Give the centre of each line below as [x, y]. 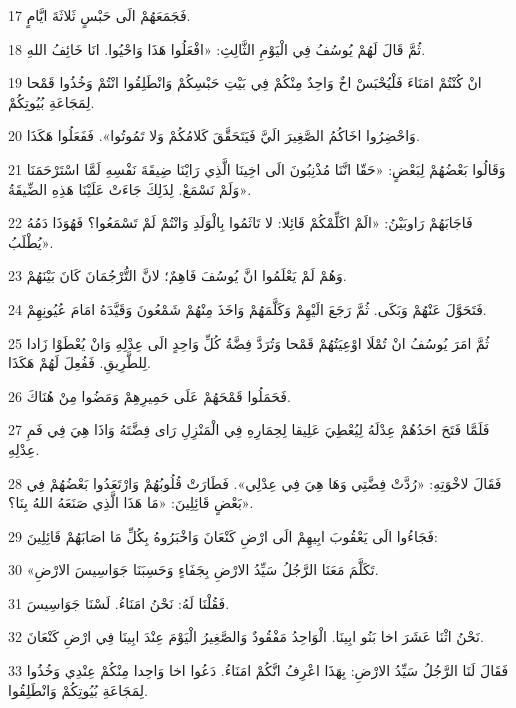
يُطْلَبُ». [31, 241]
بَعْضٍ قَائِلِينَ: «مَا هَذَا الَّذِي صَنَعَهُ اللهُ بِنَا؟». [131, 502]
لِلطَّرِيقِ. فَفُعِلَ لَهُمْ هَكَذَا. [79, 362]
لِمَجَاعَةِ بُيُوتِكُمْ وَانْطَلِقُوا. [78, 689]
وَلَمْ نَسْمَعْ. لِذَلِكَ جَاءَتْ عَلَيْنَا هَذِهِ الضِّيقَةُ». [130, 188]
